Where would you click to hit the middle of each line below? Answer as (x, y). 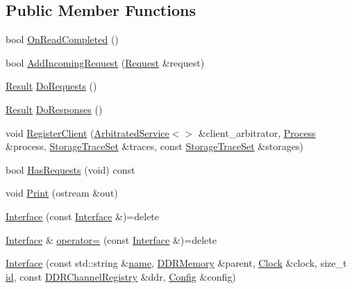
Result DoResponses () (54, 109)
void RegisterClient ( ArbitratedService (87, 132)
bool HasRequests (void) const (70, 169)
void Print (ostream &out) (62, 193)
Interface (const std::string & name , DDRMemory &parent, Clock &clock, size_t (176, 263)
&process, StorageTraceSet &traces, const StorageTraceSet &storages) (154, 146)
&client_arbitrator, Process (257, 132)
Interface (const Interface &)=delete (83, 216)
